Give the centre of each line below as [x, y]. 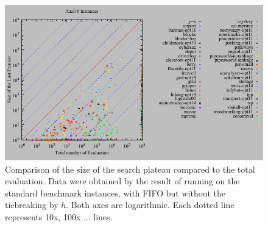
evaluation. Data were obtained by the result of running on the [122, 181]
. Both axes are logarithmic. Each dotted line [150, 205]
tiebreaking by [32, 205]
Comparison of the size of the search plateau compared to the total [130, 169]
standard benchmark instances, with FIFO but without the [115, 193]
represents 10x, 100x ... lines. [59, 217]
